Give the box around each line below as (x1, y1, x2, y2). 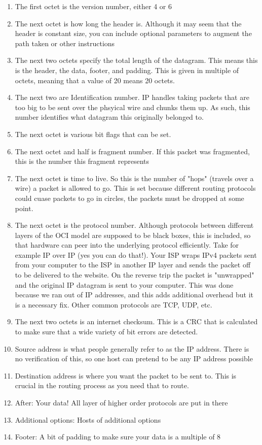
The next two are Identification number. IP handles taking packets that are (15, 92, 249, 102)
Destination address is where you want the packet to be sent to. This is (15, 370, 237, 381)
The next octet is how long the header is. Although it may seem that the (15, 18, 242, 28)
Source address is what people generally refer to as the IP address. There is (15, 343, 249, 354)
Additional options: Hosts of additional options (15, 414, 161, 425)
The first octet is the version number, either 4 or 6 (15, 1, 172, 11)
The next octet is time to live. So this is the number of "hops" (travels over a (15, 173, 254, 183)
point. (15, 202, 33, 213)
